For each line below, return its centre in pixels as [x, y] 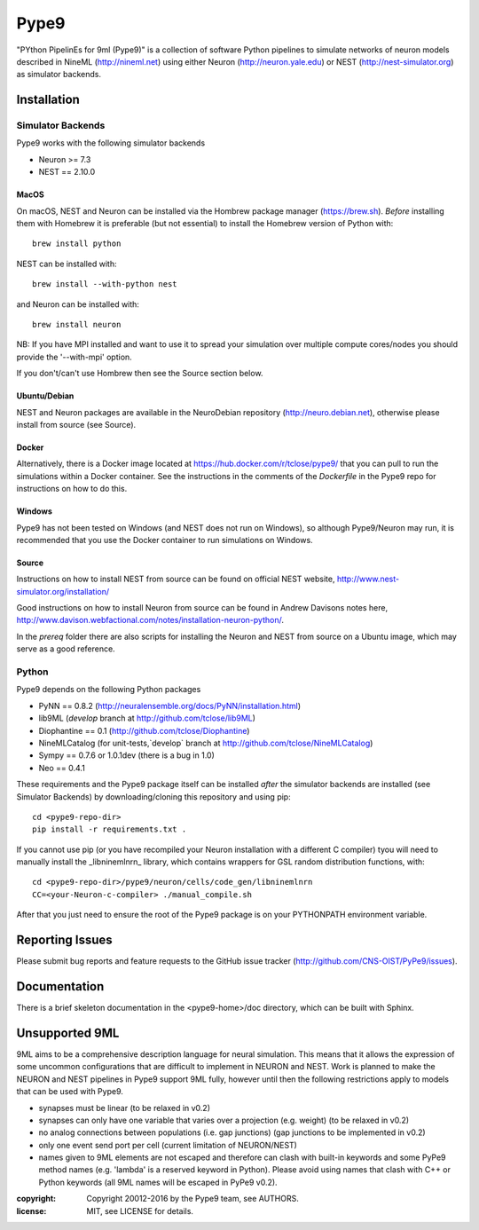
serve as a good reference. [66, 649]
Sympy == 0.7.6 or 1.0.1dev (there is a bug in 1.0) [126, 755]
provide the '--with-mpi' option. [74, 357]
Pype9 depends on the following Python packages [109, 690]
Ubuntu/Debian [45, 396]
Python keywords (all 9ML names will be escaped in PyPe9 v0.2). [158, 1182]
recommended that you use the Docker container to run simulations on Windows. [165, 540]
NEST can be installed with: [67, 264]
